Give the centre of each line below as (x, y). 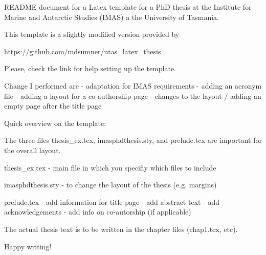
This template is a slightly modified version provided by (92, 34)
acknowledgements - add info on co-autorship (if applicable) (98, 212)
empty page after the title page (53, 106)
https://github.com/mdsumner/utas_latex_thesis (83, 51)
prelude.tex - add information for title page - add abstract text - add (112, 201)
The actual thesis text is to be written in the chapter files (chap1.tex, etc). (121, 229)
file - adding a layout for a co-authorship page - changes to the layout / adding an (133, 95)
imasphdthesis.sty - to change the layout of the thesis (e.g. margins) (110, 185)
